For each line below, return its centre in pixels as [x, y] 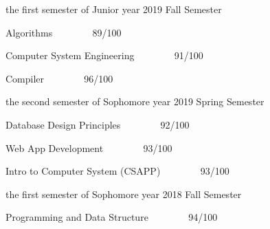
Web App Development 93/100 [89, 148]
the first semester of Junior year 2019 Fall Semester [114, 9]
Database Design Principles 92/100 [98, 124]
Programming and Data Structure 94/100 [112, 217]
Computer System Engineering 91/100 [104, 55]
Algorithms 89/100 [64, 32]
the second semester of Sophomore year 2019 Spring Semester [135, 101]
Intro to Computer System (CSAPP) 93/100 [117, 171]
